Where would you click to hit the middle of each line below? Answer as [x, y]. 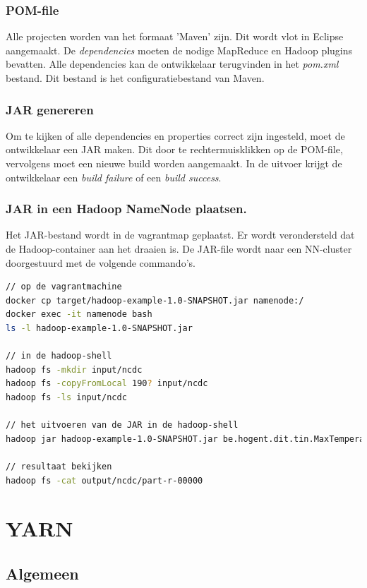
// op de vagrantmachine [64, 287]
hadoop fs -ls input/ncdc [66, 397]
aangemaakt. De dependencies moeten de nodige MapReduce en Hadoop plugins [179, 50]
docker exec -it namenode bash [79, 314]
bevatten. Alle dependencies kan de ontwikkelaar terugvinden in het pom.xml [172, 64]
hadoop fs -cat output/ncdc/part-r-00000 [104, 480]
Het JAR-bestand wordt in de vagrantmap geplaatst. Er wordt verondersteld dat [180, 235]
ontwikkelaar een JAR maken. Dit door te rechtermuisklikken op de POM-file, [174, 149]
